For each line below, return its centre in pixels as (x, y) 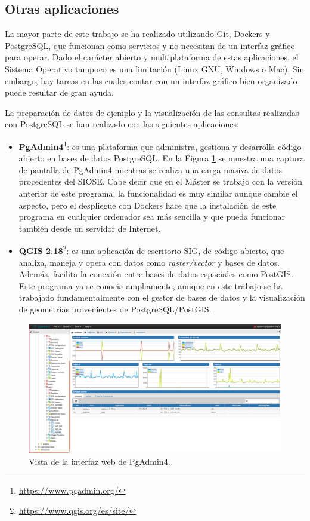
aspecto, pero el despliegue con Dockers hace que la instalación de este (148, 205)
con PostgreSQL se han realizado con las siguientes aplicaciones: (122, 124)
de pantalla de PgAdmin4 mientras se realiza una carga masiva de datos (150, 169)
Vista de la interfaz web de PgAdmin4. (100, 461)
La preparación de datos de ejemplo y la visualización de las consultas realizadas (152, 112)
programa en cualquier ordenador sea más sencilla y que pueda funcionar (152, 217)
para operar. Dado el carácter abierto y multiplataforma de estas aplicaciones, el (152, 57)
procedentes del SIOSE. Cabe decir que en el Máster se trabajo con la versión (160, 181)
